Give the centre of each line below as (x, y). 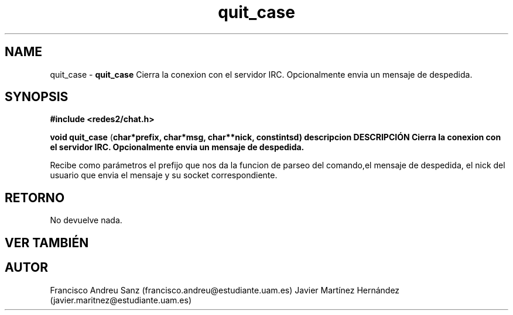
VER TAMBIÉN (47, 243)
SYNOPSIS (37, 97)
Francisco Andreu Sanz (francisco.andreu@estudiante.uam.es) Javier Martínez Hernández (225, 290)
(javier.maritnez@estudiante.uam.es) (121, 300)
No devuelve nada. (86, 220)
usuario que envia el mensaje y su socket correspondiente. (164, 175)
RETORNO (35, 198)
